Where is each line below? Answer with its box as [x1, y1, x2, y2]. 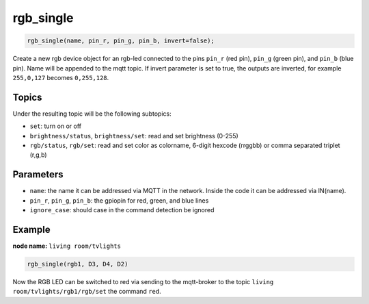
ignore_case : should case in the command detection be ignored [29, 206, 215, 214]
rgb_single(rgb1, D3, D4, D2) [27, 260, 128, 268]
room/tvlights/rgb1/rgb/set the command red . [12, 288, 161, 296]
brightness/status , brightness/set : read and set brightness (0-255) [29, 131, 238, 140]
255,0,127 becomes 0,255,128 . [12, 73, 109, 81]
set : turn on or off [29, 122, 82, 130]
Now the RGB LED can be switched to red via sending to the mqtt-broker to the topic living [12, 277, 274, 286]
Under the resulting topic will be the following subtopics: [12, 110, 172, 118]
